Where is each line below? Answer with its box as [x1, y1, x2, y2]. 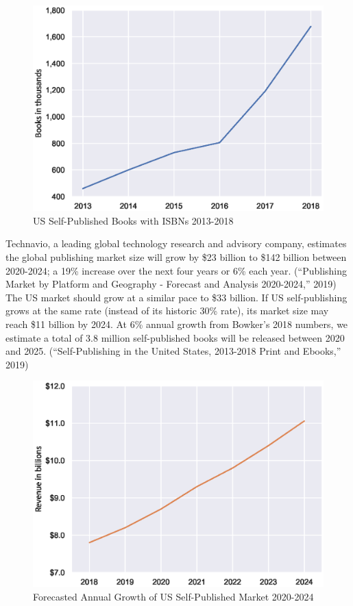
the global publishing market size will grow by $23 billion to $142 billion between [5, 249, 347, 264]
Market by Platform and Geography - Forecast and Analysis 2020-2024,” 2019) [5, 277, 337, 291]
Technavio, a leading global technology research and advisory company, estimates [5, 236, 347, 251]
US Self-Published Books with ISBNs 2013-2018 [33, 213, 234, 227]
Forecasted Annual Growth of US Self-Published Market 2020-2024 [33, 589, 314, 603]
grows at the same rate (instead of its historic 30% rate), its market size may [5, 303, 329, 318]
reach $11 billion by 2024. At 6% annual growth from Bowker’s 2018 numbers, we [5, 316, 348, 331]
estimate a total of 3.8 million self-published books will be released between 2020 [5, 330, 345, 344]
